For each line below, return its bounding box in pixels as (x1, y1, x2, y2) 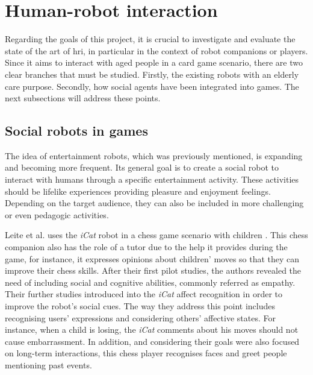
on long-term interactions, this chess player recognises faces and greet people (5, 347, 287, 359)
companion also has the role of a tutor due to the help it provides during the (5, 241, 288, 253)
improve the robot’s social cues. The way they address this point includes (5, 300, 276, 312)
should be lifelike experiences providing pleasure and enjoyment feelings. (5, 184, 271, 197)
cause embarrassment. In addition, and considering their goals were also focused (5, 335, 300, 347)
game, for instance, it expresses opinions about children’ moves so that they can (5, 252, 300, 265)
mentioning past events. (5, 358, 92, 371)
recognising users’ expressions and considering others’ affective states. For (5, 311, 276, 324)
